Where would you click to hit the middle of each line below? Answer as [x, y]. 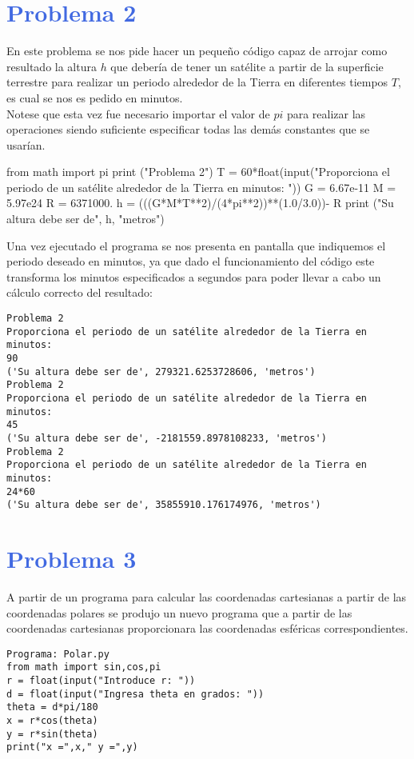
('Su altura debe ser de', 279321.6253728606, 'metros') [161, 372]
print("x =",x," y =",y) [72, 747]
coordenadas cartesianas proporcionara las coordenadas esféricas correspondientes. [207, 628]
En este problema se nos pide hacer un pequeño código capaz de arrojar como [197, 51]
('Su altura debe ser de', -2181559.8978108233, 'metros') [167, 438]
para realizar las [326, 113]
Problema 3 [72, 559]
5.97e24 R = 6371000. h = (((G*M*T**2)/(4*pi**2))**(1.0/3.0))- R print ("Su [200, 203]
